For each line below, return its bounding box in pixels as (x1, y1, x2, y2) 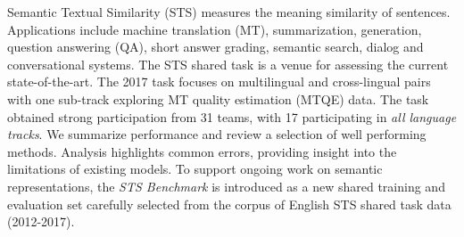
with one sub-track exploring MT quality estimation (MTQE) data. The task (7, 89, 429, 108)
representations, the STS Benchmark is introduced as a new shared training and (7, 176, 445, 195)
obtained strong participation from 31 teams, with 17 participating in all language (7, 107, 457, 126)
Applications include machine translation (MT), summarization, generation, (7, 20, 422, 38)
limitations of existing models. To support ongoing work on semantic (7, 159, 383, 178)
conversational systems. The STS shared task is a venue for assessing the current (7, 54, 449, 73)
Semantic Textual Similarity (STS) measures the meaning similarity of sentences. (7, 3, 451, 20)
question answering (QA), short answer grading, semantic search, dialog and (7, 37, 424, 56)
